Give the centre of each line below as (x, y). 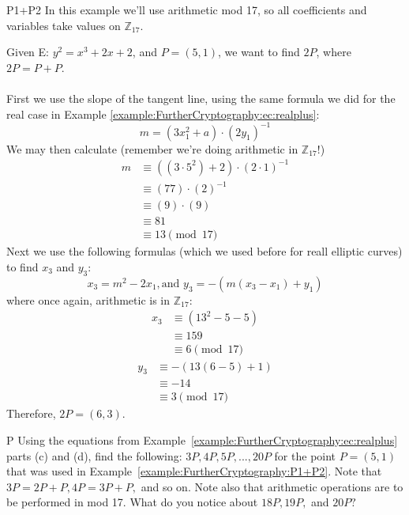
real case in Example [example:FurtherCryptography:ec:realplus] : (163, 114)
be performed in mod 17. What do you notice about (132, 502)
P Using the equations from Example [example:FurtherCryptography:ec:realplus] (202, 439)
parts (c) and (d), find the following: (94, 455)
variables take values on (64, 25)
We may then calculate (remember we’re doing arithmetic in (152, 148)
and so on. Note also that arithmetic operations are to (272, 486)
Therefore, (31, 413)
